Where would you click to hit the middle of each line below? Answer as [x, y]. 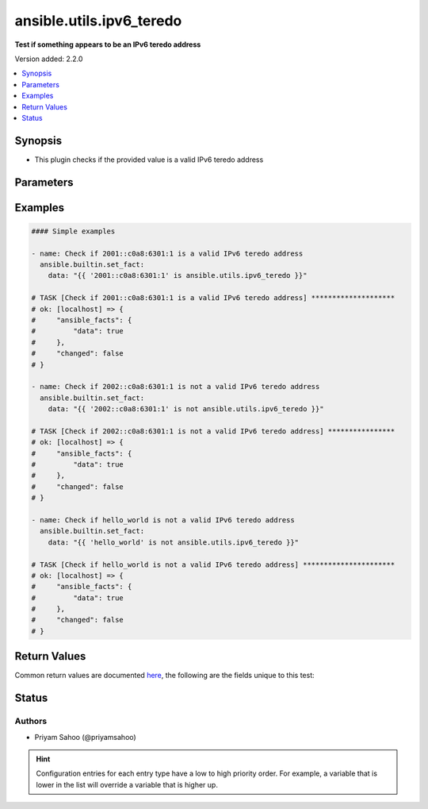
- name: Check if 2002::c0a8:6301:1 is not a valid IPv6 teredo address [176, 387]
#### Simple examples [73, 231]
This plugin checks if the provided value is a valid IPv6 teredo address [149, 160]
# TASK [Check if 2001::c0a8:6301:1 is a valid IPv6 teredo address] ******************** [213, 298]
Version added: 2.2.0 [49, 59]
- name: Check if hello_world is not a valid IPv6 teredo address [163, 520]
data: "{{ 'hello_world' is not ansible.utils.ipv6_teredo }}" [174, 542]
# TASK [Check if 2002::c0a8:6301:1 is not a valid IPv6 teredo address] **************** [213, 431]
